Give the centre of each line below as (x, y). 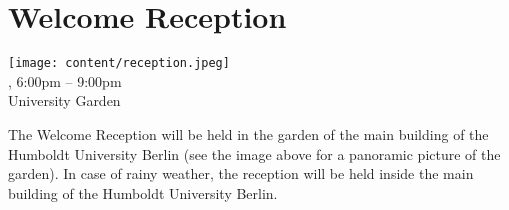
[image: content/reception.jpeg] (119, 63)
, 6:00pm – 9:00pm (65, 80)
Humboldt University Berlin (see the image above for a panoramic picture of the (254, 153)
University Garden (64, 100)
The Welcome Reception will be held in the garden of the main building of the (248, 133)
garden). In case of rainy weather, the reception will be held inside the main (241, 173)
